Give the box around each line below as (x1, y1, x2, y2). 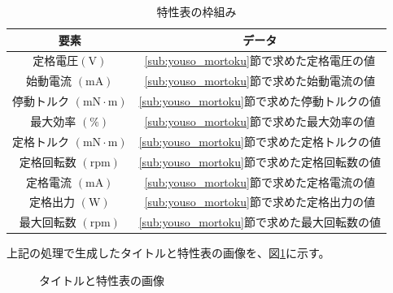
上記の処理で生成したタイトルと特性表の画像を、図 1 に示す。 (7, 244, 330, 261)
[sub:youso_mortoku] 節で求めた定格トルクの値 (138, 132, 381, 149)
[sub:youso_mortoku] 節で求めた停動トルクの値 (138, 93, 381, 110)
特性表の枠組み (156, 3, 237, 19)
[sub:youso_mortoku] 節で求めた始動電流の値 (144, 72, 375, 89)
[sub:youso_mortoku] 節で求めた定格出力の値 (144, 193, 375, 210)
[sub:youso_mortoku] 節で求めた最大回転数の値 (138, 213, 381, 231)
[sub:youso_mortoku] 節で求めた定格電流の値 (144, 173, 375, 190)
